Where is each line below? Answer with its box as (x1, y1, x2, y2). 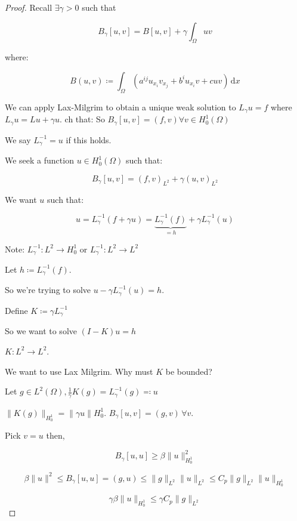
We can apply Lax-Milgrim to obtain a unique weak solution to (5, 100, 236, 113)
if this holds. (66, 133, 112, 146)
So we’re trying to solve (5, 283, 91, 296)
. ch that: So (60, 113, 105, 125)
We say (5, 133, 31, 146)
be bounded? (165, 365, 212, 377)
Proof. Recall (5, 1, 52, 13)
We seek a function (5, 154, 74, 167)
